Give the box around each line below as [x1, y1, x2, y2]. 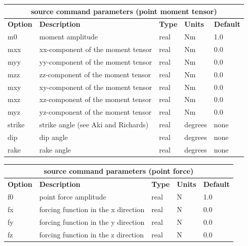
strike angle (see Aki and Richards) [39, 119, 149, 130]
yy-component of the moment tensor [39, 56, 152, 67]
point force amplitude [39, 191, 106, 202]
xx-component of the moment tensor [39, 44, 152, 55]
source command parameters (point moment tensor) [31, 6, 217, 16]
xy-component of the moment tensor [39, 81, 152, 92]
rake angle [39, 144, 71, 155]
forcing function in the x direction [39, 204, 145, 214]
